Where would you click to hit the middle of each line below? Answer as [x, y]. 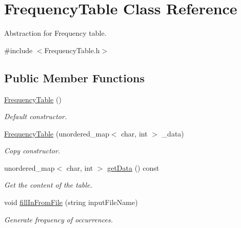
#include [18, 50]
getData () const [133, 167]
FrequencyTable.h [72, 50]
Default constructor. [36, 116]
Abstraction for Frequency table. [55, 33]
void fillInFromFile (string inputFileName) [71, 202]
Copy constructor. [32, 151]
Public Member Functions [74, 77]
